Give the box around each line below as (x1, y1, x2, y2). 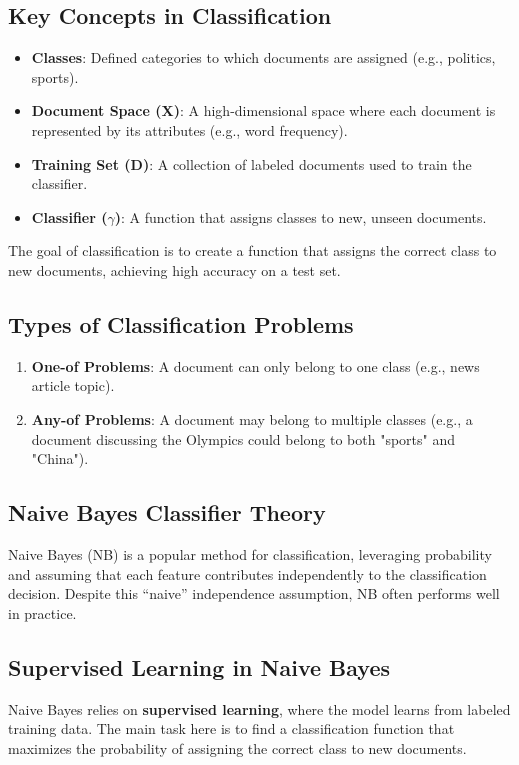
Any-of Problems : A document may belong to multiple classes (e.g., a (31, 408, 473, 429)
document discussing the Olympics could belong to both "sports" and (31, 428, 456, 449)
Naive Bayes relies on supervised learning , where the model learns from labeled (8, 698, 511, 719)
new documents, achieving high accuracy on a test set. (8, 259, 341, 280)
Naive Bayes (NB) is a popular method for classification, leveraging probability (8, 543, 492, 564)
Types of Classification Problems (8, 308, 354, 339)
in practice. (8, 602, 77, 623)
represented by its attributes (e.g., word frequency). (31, 119, 348, 140)
